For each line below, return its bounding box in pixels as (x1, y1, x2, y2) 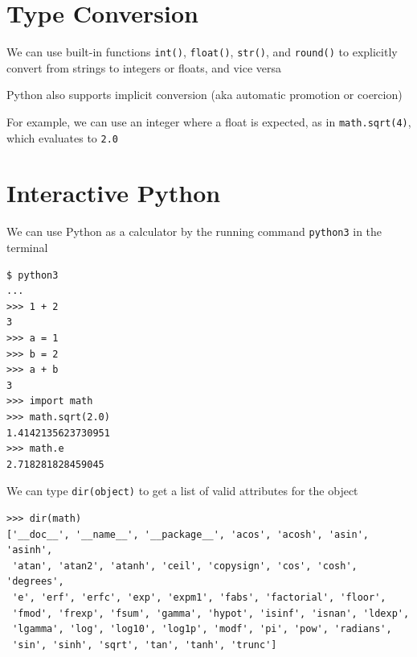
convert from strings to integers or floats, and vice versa (6, 59, 282, 76)
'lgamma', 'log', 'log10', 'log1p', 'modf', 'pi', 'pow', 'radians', (12, 623, 392, 635)
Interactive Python (6, 176, 221, 209)
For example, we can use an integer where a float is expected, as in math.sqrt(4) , (6, 113, 411, 130)
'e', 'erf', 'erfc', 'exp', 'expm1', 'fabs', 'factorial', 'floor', (12, 592, 386, 603)
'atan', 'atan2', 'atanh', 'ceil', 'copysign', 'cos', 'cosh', (12, 560, 358, 572)
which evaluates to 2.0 (6, 129, 118, 146)
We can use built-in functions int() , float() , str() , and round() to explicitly (6, 43, 398, 60)
